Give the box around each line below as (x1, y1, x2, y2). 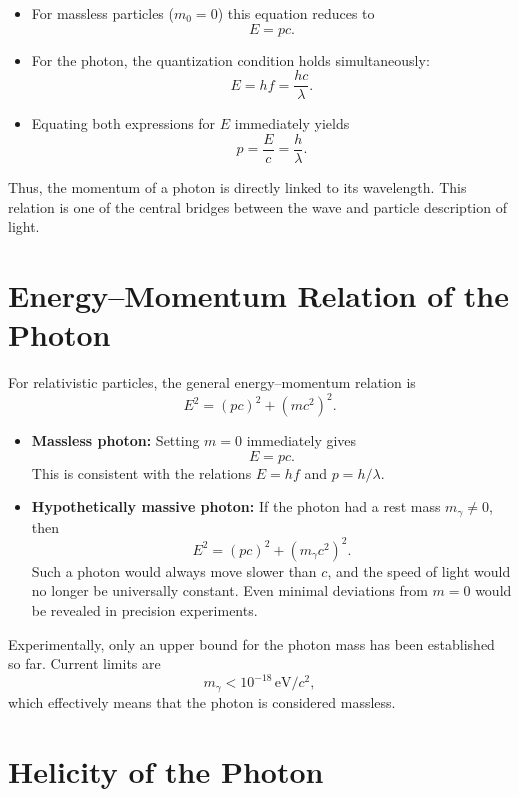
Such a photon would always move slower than (31, 560, 317, 581)
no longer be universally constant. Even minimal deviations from (31, 580, 428, 601)
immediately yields (234, 113, 350, 134)
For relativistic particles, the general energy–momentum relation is (8, 372, 416, 392)
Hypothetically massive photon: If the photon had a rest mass (31, 496, 441, 517)
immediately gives (246, 430, 357, 451)
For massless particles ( (31, 3, 174, 23)
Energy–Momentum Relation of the (8, 274, 509, 315)
